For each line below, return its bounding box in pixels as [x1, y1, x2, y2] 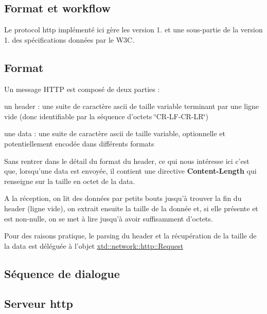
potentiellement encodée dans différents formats [4, 138, 154, 149]
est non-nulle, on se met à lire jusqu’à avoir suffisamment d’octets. [4, 213, 213, 224]
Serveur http [4, 295, 73, 311]
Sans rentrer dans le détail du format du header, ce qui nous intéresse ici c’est [4, 155, 250, 166]
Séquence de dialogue [4, 265, 120, 281]
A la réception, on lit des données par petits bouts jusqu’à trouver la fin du [4, 193, 242, 204]
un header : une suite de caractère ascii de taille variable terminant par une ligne [4, 101, 259, 112]
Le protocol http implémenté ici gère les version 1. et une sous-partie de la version [4, 24, 263, 35]
